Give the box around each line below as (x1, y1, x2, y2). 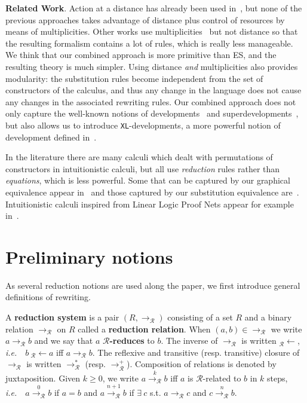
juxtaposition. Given (5, 371, 81, 384)
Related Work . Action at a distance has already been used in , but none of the (5, 2, 302, 14)
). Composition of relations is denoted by (127, 358, 277, 370)
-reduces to (109, 334, 155, 347)
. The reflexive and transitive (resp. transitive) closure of (92, 346, 300, 358)
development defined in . (5, 130, 97, 143)
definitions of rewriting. (5, 291, 91, 303)
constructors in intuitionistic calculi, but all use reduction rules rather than (5, 162, 280, 175)
